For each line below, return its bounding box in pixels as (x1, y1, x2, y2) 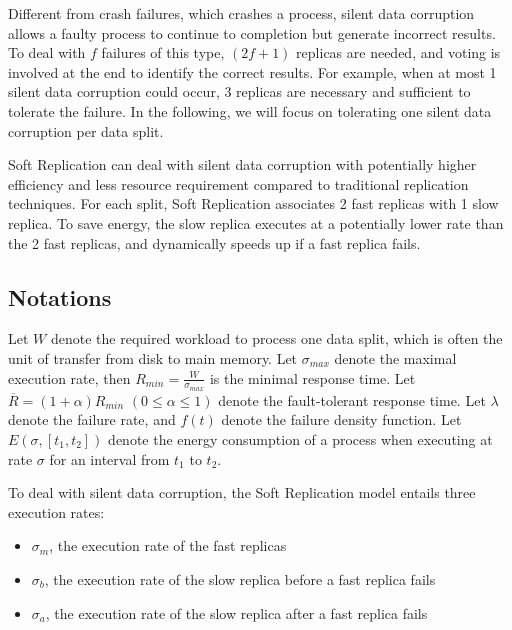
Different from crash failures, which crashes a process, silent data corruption (8, 3, 475, 23)
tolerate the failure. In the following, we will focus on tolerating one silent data (8, 100, 492, 121)
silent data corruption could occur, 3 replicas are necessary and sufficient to (8, 81, 471, 102)
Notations (8, 281, 112, 312)
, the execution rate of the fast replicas (49, 535, 287, 556)
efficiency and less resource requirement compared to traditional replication (8, 173, 469, 194)
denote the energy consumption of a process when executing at (108, 428, 493, 449)
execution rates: (8, 501, 105, 522)
